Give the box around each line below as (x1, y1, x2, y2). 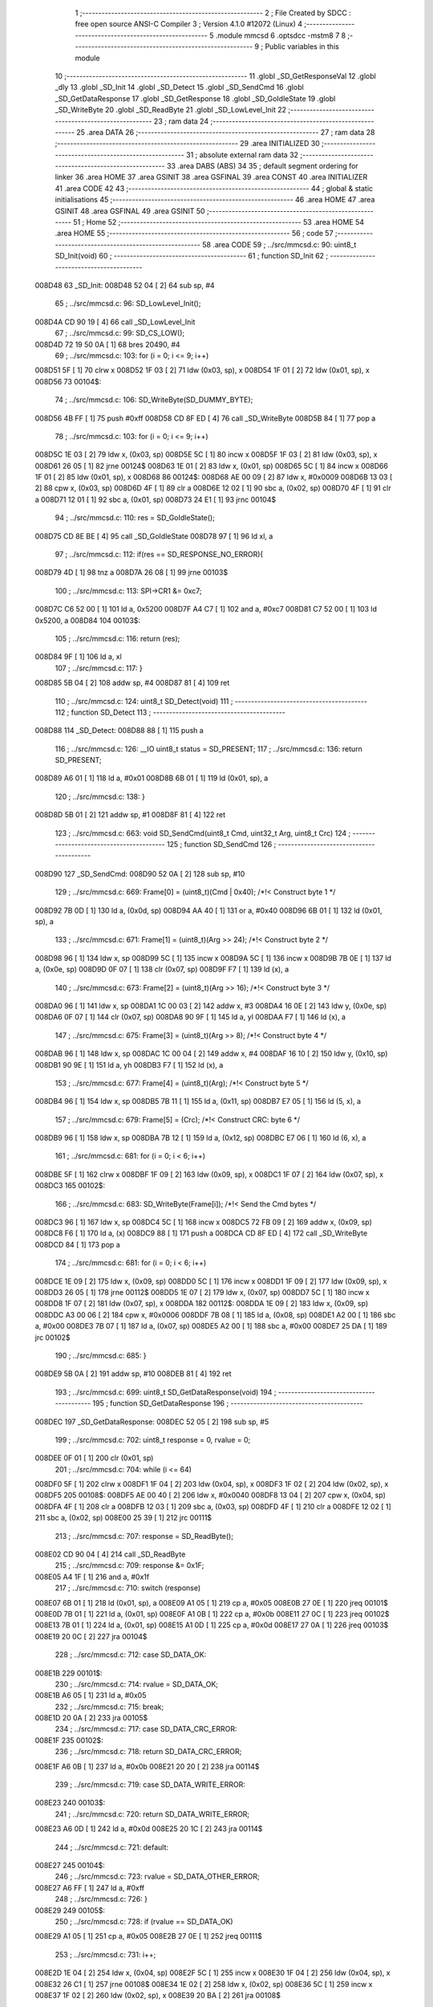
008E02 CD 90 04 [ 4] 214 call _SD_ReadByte (34, 1549, 186, 1559)
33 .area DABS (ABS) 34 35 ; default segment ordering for (166, 161, 358, 171)
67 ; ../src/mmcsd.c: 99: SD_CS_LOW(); (55, 328, 184, 338)
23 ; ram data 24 (153, 116, 208, 126)
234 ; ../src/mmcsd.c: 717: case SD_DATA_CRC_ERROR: (55, 1724, 237, 1734)
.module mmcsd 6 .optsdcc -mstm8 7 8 (215, 31, 346, 40)
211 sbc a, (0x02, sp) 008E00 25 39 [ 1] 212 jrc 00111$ (34, 1513, 212, 1523)
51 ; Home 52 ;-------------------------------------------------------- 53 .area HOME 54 (73, 218, 365, 227)
